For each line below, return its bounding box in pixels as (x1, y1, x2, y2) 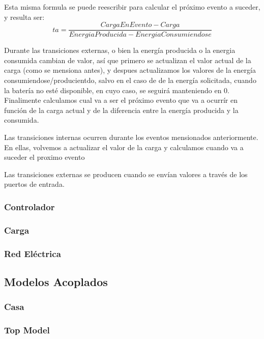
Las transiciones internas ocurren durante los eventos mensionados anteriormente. (4, 132, 258, 142)
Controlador (4, 200, 55, 213)
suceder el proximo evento (4, 152, 85, 162)
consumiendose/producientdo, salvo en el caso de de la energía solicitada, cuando (4, 75, 256, 86)
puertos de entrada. (4, 179, 65, 189)
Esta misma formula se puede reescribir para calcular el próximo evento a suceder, (4, 2, 260, 12)
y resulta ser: (4, 11, 45, 22)
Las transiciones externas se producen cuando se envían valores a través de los (4, 168, 248, 179)
